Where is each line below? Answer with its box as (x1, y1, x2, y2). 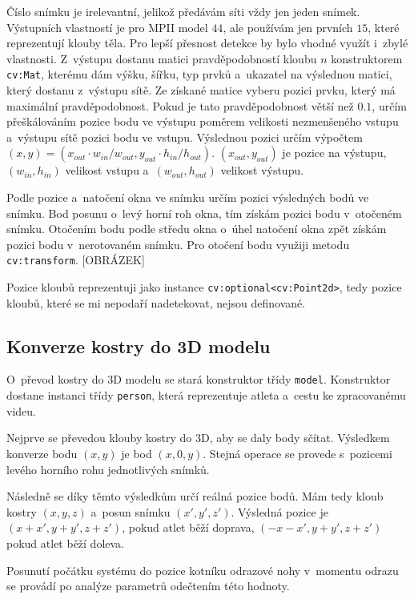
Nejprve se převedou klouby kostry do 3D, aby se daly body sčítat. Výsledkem (6, 429, 390, 446)
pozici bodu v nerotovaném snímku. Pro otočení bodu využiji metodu (6, 235, 350, 252)
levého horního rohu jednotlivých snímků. (6, 460, 210, 477)
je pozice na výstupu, (282, 144, 387, 161)
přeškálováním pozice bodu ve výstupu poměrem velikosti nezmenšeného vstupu (6, 113, 399, 130)
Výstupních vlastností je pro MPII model (6, 18, 208, 35)
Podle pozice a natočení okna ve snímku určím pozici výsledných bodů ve (6, 189, 369, 205)
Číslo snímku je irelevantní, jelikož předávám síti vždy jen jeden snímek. (6, 3, 360, 19)
